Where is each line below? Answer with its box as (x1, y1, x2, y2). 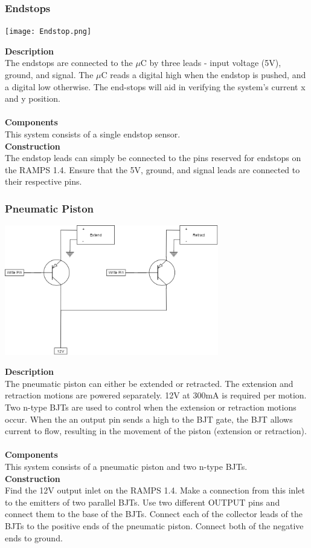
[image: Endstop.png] (5, 27, 92, 36)
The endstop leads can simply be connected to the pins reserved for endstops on (5, 151, 301, 164)
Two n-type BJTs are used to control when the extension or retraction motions (5, 401, 297, 414)
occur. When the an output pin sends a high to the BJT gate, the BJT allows (5, 412, 293, 425)
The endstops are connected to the (5, 56, 133, 69)
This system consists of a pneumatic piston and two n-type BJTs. (5, 460, 248, 472)
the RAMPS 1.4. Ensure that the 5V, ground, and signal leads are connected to (5, 163, 300, 176)
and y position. (5, 92, 60, 105)
